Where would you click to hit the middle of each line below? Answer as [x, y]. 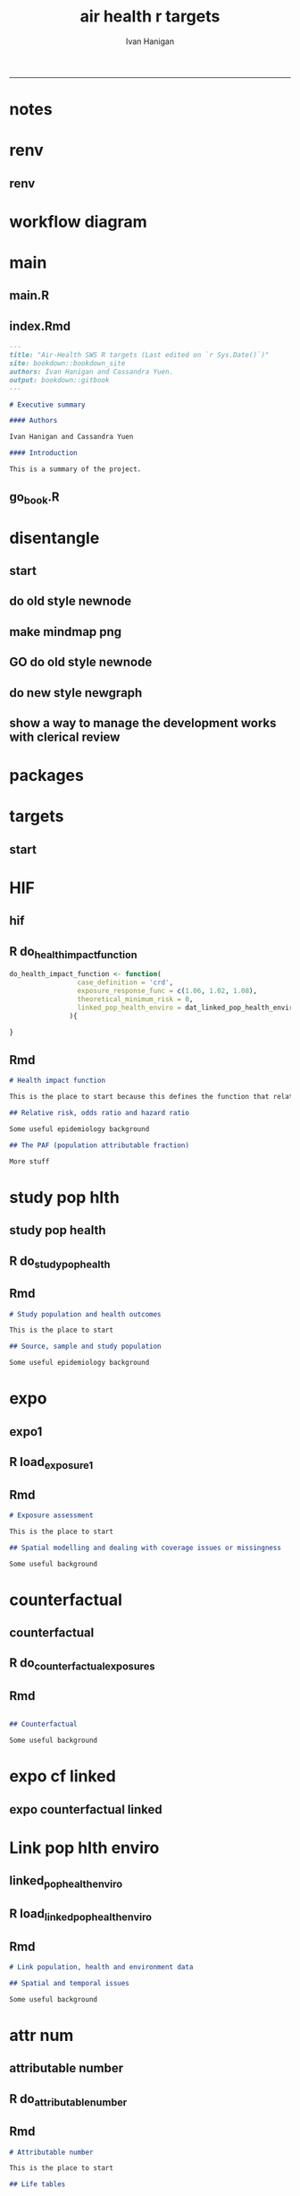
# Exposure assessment [51, 1515]
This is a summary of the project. [75, 469]
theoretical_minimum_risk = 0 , [135, 999]
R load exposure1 [51, 1463]
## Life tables [37, 2184]
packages [47, 776]
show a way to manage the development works [143, 723]
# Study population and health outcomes [86, 1314]
